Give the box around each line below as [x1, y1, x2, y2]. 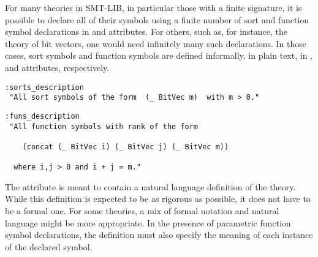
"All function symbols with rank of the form [9, 122, 198, 131]
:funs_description [5, 111, 80, 121]
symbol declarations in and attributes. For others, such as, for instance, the [5, 25, 288, 38]
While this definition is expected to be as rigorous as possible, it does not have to [5, 192, 311, 205]
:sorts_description [5, 83, 84, 92]
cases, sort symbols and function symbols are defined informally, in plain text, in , [5, 49, 312, 62]
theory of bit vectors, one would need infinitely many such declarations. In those [5, 37, 306, 50]
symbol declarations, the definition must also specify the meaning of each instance [5, 228, 313, 241]
